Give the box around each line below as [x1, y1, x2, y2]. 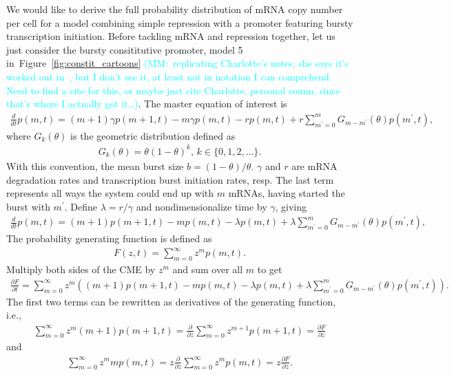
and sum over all [172, 262, 243, 277]
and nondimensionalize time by [136, 199, 267, 213]
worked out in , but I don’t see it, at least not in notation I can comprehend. [6, 69, 332, 83]
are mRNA [291, 158, 338, 173]
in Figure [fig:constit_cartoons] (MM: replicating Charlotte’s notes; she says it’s [6, 56, 349, 70]
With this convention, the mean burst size [6, 158, 184, 173]
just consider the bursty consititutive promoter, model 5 [6, 42, 243, 56]
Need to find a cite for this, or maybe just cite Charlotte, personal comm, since [6, 83, 340, 97]
